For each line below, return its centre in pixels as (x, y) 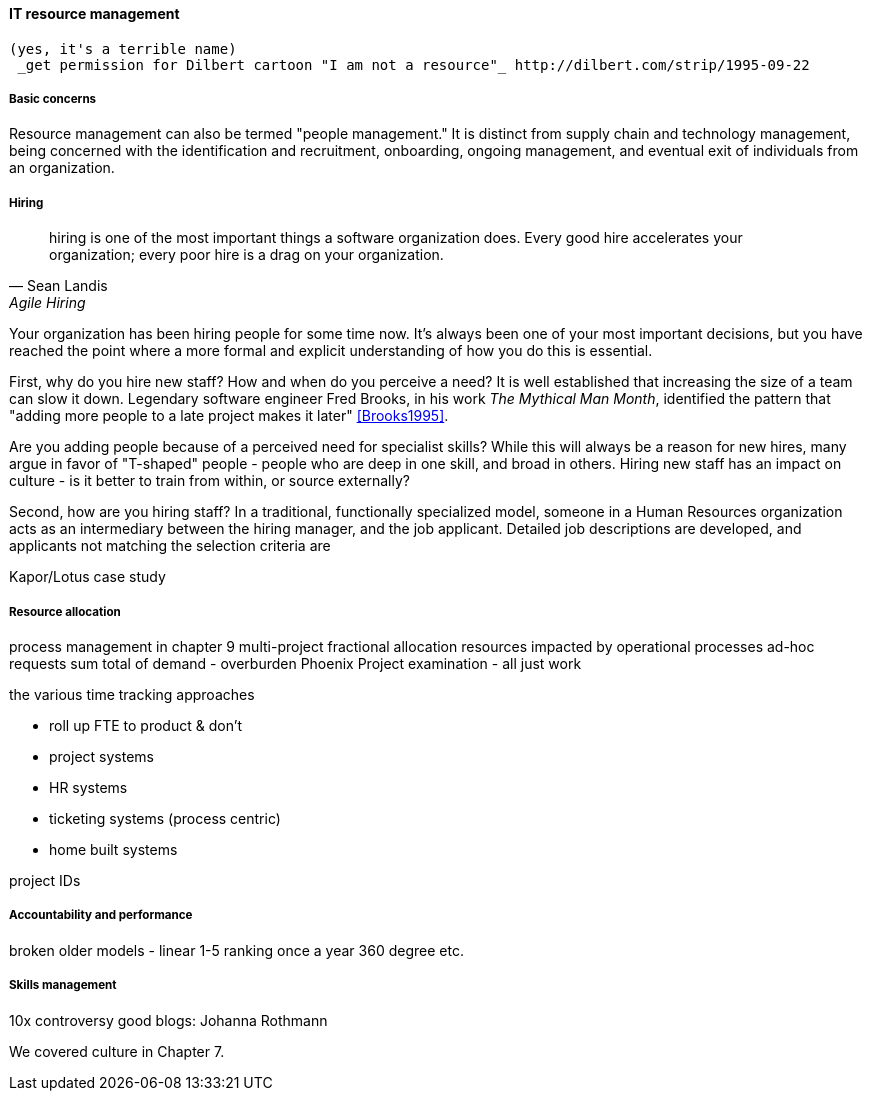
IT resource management (94, 13)
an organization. (62, 168)
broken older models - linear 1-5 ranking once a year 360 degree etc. (236, 950)
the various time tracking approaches (132, 694)
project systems (101, 756)
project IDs (45, 880)
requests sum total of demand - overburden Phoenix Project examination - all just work (295, 663)
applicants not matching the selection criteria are (170, 546)
